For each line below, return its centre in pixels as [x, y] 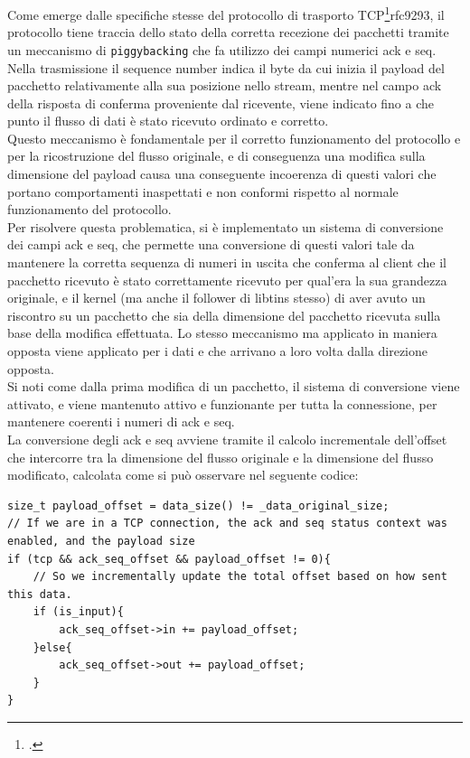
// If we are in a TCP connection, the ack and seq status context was [227, 524]
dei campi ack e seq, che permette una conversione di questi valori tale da [211, 244]
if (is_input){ [78, 612]
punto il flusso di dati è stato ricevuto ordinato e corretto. [168, 121]
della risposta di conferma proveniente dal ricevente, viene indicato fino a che [221, 103]
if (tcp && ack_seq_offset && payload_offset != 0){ [169, 559]
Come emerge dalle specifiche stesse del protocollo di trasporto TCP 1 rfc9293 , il [226, 13]
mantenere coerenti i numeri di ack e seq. [121, 421]
